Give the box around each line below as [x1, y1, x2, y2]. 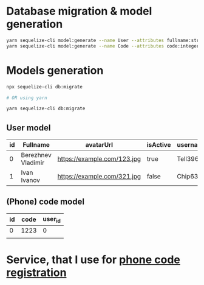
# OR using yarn [6, 94, 47, 101]
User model [6, 122, 51, 133]
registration [6, 266, 67, 280]
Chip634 [177, 172, 202, 181]
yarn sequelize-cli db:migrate [6, 105, 86, 112]
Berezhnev [21, 151, 52, 160]
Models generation [6, 63, 104, 77]
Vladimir [21, 158, 44, 167]
